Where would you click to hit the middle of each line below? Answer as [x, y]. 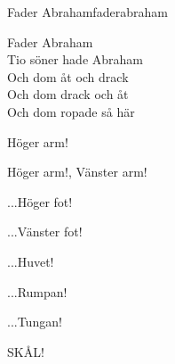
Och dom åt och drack [68, 76]
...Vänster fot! [45, 232]
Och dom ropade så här [71, 111]
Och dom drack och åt [68, 94]
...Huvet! [31, 261]
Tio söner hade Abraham [75, 59]
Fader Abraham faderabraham [87, 12]
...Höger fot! [40, 201]
